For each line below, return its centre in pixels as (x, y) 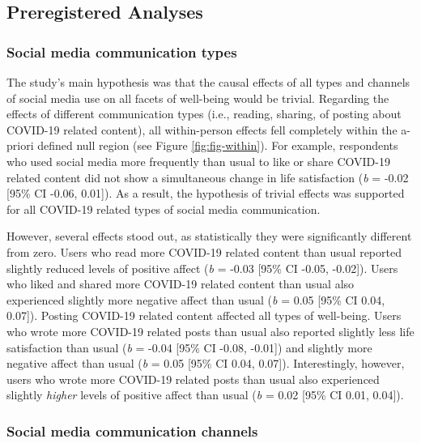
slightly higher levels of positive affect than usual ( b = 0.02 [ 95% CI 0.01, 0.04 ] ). (205, 395)
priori (20, 145)
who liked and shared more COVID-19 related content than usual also (181, 284)
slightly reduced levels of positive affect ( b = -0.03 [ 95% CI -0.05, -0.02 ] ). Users (202, 268)
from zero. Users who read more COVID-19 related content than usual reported (204, 251)
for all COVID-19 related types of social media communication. (164, 209)
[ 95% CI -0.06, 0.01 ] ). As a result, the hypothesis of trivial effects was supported (206, 193)
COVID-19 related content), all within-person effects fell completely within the (202, 129)
